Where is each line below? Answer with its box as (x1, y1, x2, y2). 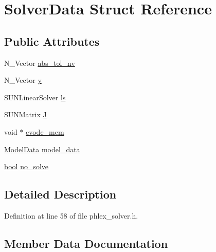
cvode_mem (26, 126, 64, 137)
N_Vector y (4, 75, 42, 85)
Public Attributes (4, 33, 100, 49)
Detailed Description (4, 186, 117, 202)
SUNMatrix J (4, 109, 47, 120)
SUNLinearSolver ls (4, 92, 66, 102)
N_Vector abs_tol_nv (4, 57, 75, 68)
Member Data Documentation (4, 235, 168, 251)
